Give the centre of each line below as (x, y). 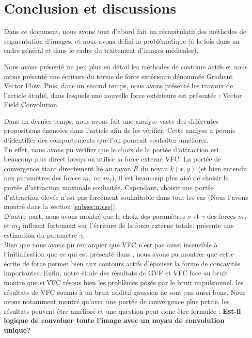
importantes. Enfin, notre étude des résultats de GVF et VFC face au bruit (116, 273)
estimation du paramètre (41, 235)
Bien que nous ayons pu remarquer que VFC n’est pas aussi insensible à (111, 244)
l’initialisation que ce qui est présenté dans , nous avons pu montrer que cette (119, 254)
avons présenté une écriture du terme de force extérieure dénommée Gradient (118, 76)
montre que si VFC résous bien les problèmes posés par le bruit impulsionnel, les (124, 282)
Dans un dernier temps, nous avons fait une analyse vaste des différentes (111, 121)
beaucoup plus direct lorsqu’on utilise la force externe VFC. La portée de (113, 159)
